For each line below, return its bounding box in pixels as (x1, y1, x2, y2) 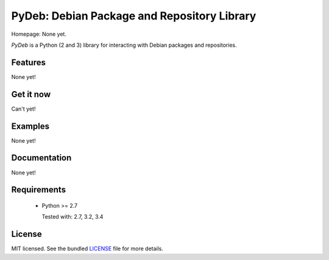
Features (11, 57, 46, 67)
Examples (11, 121, 50, 131)
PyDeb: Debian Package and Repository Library (11, 9, 256, 22)
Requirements (11, 185, 66, 195)
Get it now (11, 89, 51, 100)
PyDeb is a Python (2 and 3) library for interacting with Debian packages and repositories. (11, 41, 237, 49)
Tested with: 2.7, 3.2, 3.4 (41, 213, 104, 221)
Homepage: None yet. (11, 30, 67, 38)
